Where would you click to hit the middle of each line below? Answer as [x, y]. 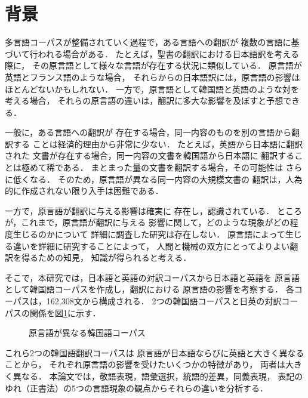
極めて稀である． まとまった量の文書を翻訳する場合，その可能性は [152, 167]
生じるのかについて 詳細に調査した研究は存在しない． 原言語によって [149, 234]
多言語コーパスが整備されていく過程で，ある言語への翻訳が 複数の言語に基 [152, 42]
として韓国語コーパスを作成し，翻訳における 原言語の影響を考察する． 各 [150, 289]
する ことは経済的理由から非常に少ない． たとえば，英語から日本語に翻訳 [158, 144]
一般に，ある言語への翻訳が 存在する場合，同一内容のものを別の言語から [148, 132]
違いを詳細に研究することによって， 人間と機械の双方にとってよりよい [151, 246]
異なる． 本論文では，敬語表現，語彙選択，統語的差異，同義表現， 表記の [158, 376]
